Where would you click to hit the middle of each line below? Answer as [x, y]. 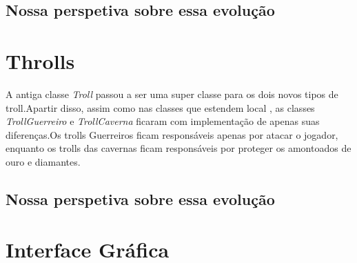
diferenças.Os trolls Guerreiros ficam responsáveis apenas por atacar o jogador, [172, 134]
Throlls [40, 60]
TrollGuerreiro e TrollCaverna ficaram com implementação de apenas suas [163, 121]
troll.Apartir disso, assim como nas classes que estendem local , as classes [160, 107]
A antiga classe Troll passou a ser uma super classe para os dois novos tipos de [172, 94]
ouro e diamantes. [43, 161]
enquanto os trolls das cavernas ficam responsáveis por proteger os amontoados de [178, 148]
